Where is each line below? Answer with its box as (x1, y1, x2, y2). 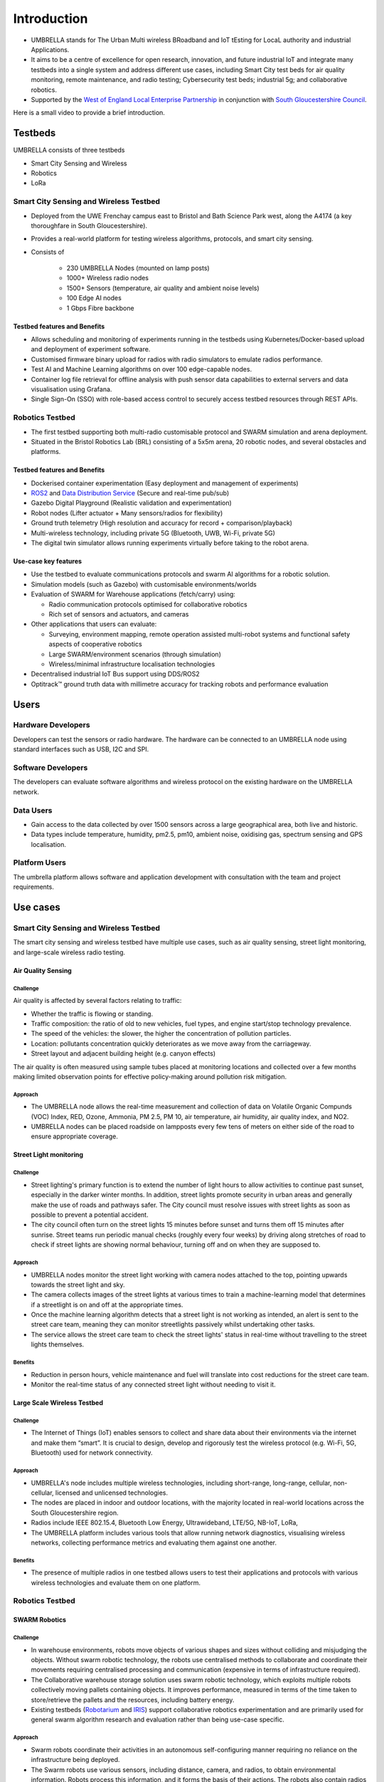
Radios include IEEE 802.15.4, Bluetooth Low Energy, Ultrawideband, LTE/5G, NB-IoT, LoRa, (31, 1518, 299, 1527)
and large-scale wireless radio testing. (13, 948, 126, 957)
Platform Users (13, 857, 67, 867)
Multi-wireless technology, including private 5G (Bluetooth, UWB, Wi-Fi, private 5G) (31, 528, 275, 537)
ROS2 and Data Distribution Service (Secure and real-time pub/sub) (31, 489, 230, 498)
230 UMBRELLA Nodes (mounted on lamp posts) (66, 264, 210, 272)
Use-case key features (13, 557, 82, 566)
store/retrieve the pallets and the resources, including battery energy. (31, 1695, 235, 1704)
